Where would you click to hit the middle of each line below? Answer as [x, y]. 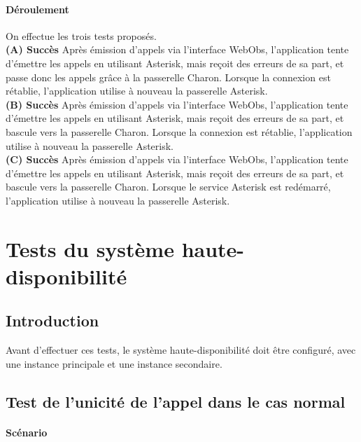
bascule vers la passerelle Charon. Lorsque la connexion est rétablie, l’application [179, 131]
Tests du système [90, 248]
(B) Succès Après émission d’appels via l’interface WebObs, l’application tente [177, 104]
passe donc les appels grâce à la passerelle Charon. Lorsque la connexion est [168, 77]
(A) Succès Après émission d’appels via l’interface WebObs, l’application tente [177, 49]
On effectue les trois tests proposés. [81, 35]
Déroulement [37, 9]
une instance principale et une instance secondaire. [114, 363]
